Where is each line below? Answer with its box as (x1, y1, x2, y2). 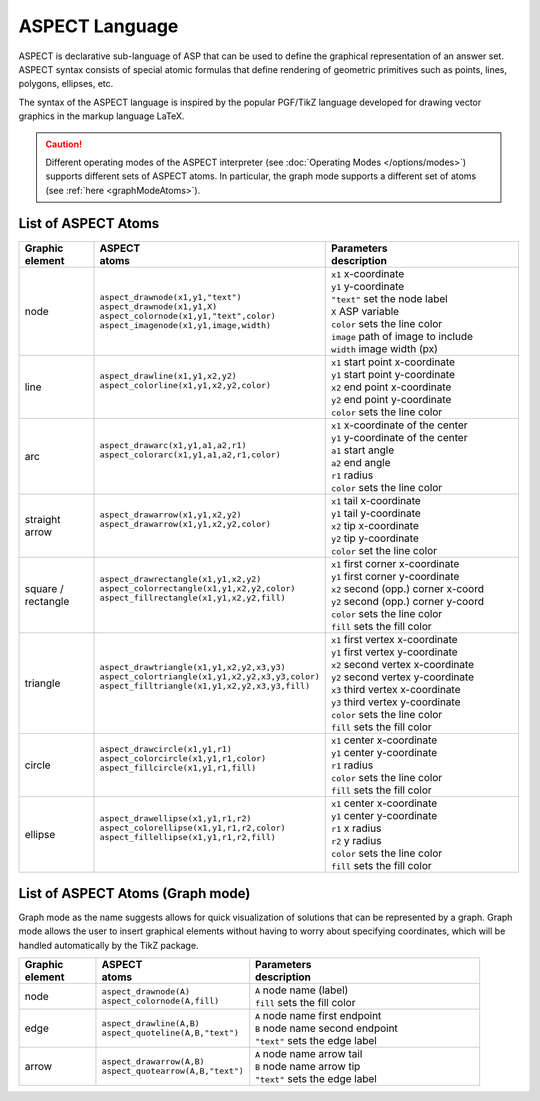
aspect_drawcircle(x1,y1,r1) (99, 744, 232, 755)
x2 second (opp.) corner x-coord (331, 581, 485, 595)
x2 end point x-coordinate (331, 380, 452, 394)
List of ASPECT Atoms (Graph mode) (18, 885, 251, 902)
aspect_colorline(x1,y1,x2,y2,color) (99, 380, 272, 390)
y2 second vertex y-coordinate (331, 670, 475, 684)
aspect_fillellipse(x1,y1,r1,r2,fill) (99, 832, 277, 843)
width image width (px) (331, 341, 439, 355)
